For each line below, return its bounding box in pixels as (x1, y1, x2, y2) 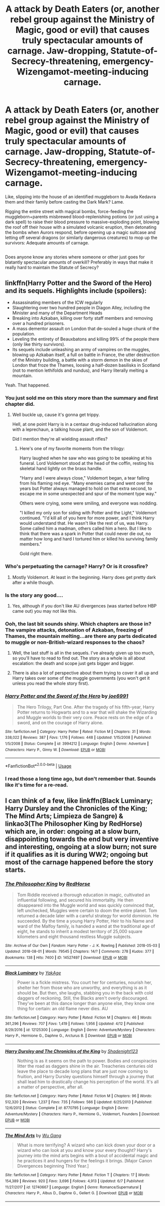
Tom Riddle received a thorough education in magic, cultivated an (17, 892, 150, 898)
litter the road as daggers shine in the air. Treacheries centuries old (17, 1063, 153, 1069)
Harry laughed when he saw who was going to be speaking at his (19, 455, 152, 461)
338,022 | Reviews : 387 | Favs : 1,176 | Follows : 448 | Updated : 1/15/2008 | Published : (5, 735, 152, 740)
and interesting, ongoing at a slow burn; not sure (5, 843, 157, 851)
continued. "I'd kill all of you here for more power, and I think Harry (19, 515, 155, 521)
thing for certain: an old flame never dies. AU (17, 1006, 108, 1012)
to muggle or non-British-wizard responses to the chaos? (5, 638, 145, 645)
